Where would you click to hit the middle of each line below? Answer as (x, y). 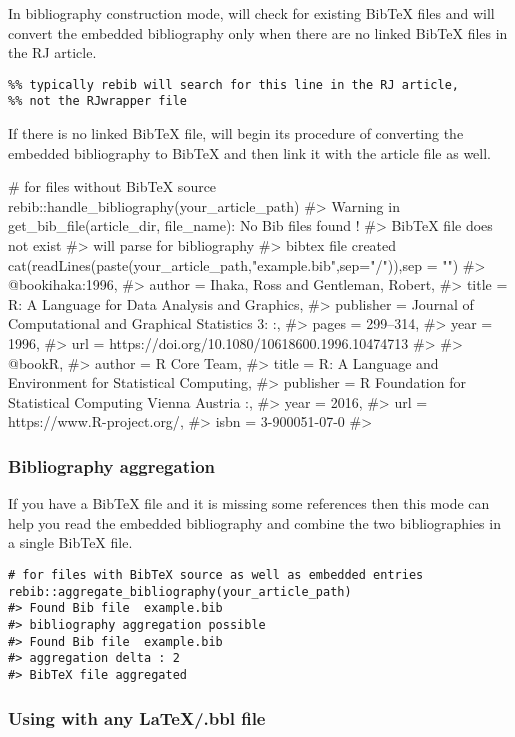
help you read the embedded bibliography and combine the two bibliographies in (254, 522)
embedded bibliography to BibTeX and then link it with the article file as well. (249, 152)
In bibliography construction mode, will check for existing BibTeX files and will (251, 13)
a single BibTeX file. (70, 542)
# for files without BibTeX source (112, 186)
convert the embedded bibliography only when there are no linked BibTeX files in (258, 32)
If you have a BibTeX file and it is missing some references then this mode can (249, 503)
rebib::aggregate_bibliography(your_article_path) (180, 591)
